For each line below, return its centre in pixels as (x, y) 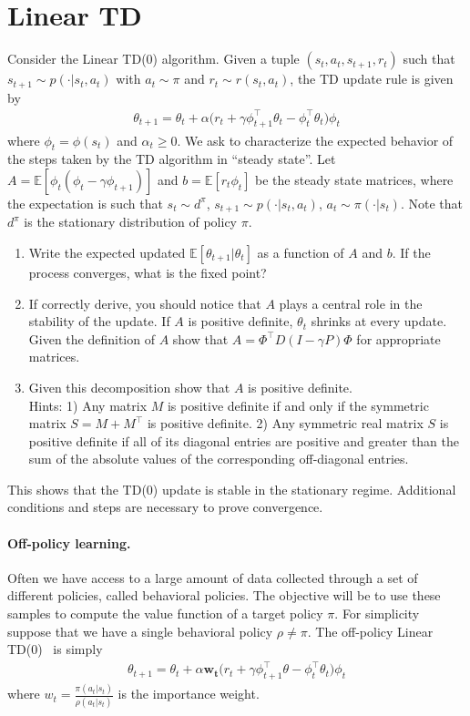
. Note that (432, 203)
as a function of (301, 252)
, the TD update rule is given (372, 79)
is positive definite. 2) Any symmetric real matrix (285, 423)
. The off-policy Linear (370, 631)
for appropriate (398, 338)
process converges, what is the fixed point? (148, 272)
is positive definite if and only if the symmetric (298, 405)
